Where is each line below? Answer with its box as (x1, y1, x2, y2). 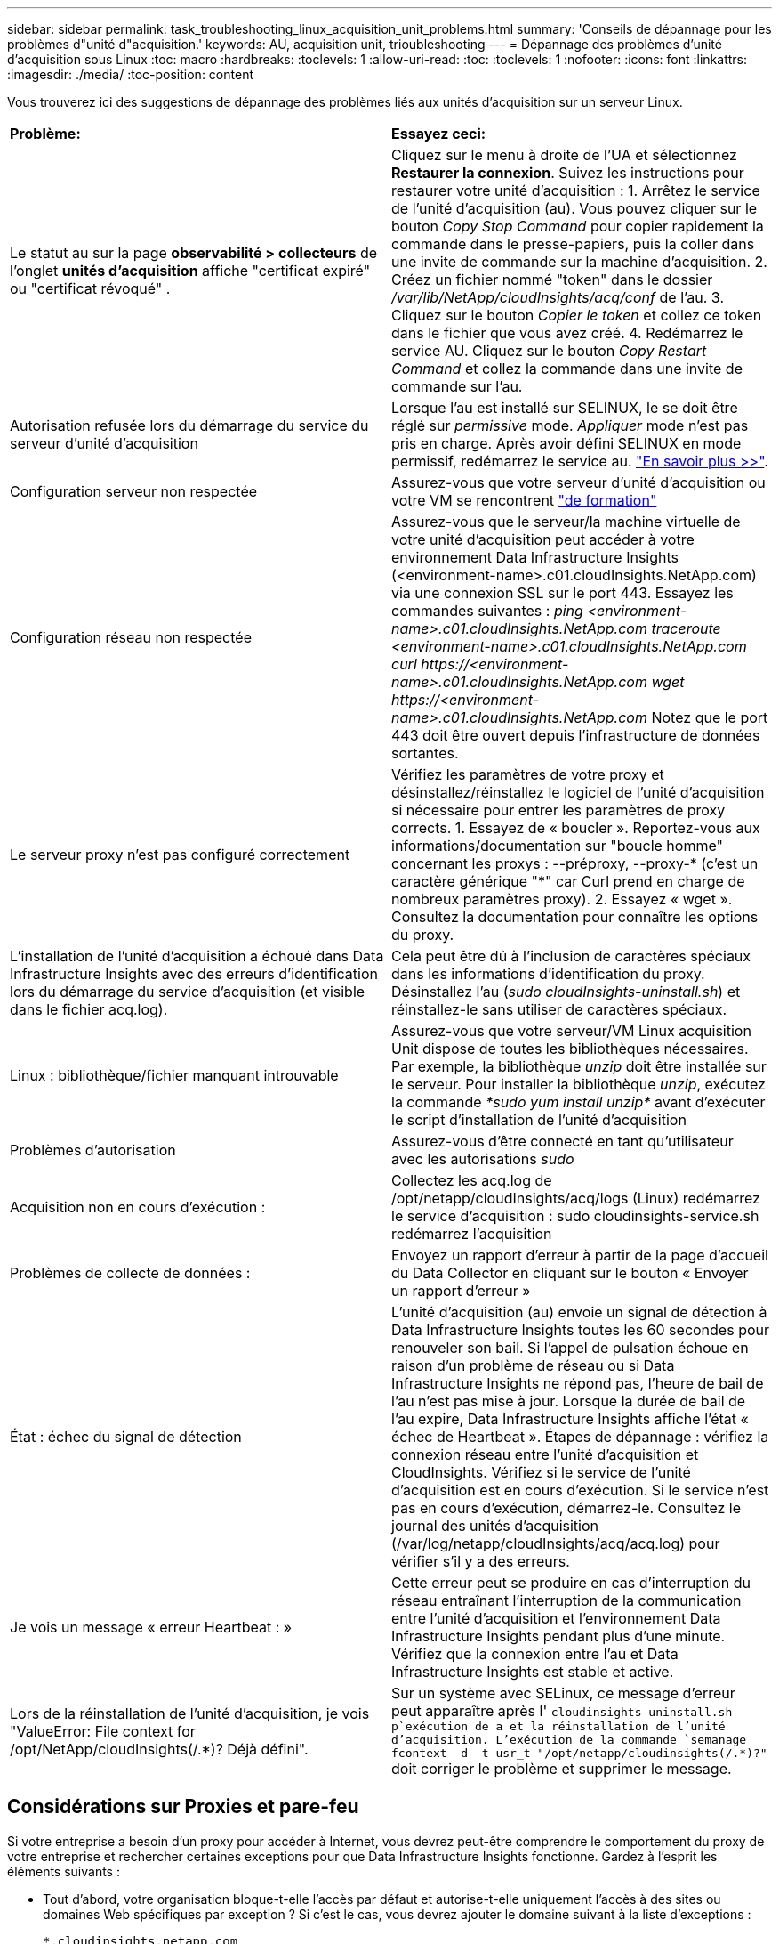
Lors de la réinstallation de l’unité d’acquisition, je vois (10, 1704, 370, 1722)
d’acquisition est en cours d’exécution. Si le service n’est (391, 1481, 769, 1499)
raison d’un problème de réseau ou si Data (391, 1357, 675, 1374)
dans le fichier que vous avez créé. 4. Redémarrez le (391, 324, 743, 342)
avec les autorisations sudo (391, 1150, 574, 1168)
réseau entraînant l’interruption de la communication (391, 1592, 742, 1609)
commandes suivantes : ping (391, 602, 583, 620)
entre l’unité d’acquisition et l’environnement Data (391, 1609, 721, 1627)
